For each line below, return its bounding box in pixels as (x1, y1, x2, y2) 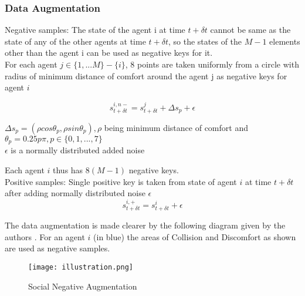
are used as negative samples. (5, 242, 110, 254)
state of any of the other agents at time (5, 35, 146, 47)
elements (269, 35, 300, 47)
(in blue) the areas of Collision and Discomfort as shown (93, 230, 296, 243)
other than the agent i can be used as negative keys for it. (5, 46, 213, 59)
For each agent (5, 58, 57, 70)
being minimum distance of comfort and (104, 122, 248, 134)
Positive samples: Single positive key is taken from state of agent (5, 175, 237, 187)
